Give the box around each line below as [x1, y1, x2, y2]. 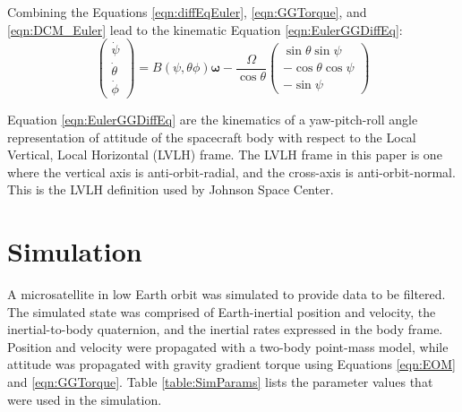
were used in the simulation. [7, 390, 162, 408]
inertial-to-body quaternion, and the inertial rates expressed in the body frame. [7, 320, 443, 339]
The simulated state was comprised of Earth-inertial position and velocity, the [7, 302, 436, 321]
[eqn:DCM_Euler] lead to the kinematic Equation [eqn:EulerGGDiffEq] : [7, 20, 403, 39]
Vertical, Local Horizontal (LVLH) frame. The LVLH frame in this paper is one [7, 145, 442, 164]
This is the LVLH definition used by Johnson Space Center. [7, 180, 334, 199]
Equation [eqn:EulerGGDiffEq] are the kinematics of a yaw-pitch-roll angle [7, 110, 418, 128]
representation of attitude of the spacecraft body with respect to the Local [7, 127, 416, 146]
